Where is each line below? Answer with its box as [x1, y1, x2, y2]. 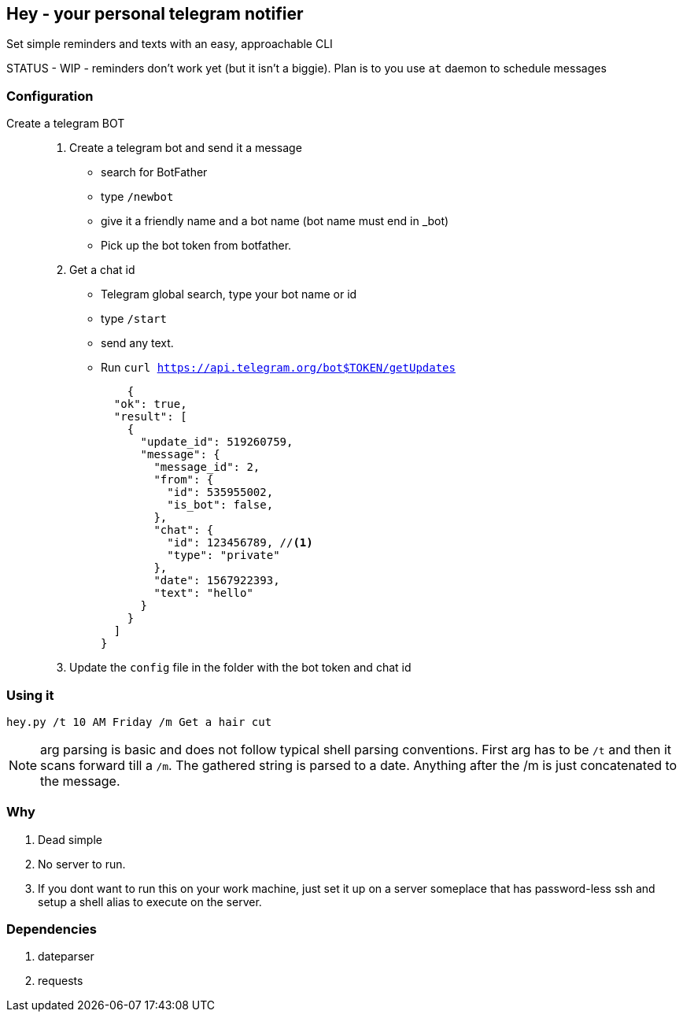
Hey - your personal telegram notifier [6, 4, 304, 24]
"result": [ [113, 410, 187, 424]
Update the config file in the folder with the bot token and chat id [69, 661, 412, 675]
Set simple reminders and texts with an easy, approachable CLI [6, 37, 333, 51]
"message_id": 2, [153, 461, 260, 474]
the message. [40, 772, 120, 789]
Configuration [6, 87, 94, 104]
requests [38, 974, 83, 988]
